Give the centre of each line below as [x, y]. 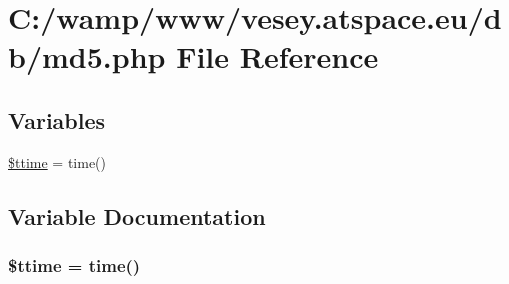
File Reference [277, 56]
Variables [57, 119]
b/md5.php [87, 56]
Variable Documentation [137, 215]
